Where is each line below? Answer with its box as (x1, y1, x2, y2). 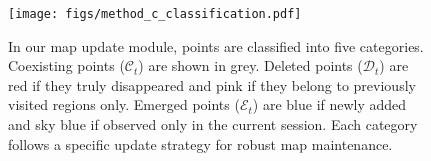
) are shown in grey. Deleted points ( (138, 55, 363, 76)
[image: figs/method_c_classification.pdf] (8, 7, 302, 21)
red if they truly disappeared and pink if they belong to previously (8, 74, 416, 95)
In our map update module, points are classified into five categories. (8, 35, 424, 56)
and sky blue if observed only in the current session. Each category (8, 114, 418, 135)
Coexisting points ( (8, 55, 125, 76)
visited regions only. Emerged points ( (8, 94, 240, 115)
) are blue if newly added (252, 94, 407, 115)
